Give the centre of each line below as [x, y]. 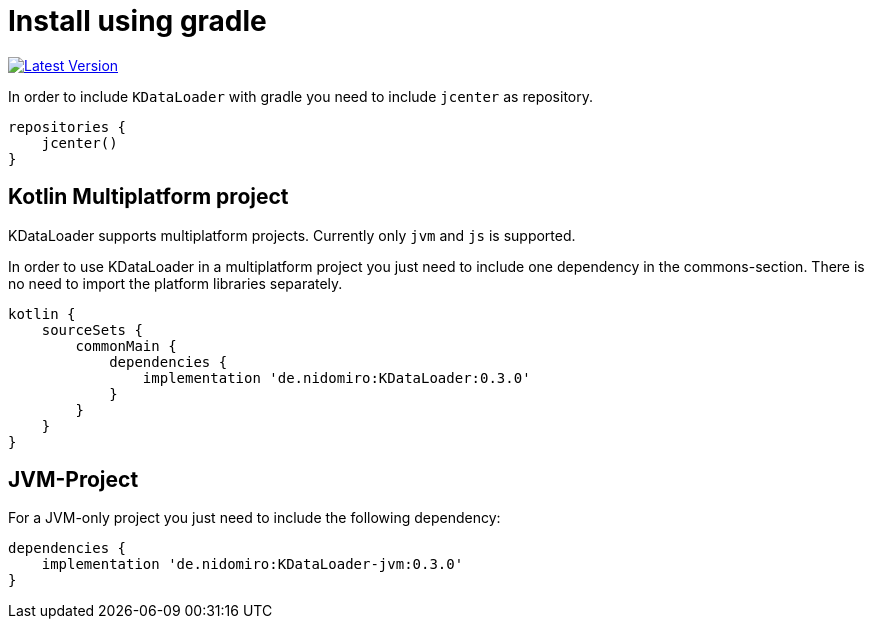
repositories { [67, 126]
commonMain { [126, 345]
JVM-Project [73, 480]
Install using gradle [137, 21]
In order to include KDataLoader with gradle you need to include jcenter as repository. [300, 96]
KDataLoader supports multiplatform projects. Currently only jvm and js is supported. [292, 235]
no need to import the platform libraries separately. [175, 283]
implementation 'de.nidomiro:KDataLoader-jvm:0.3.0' [252, 564]
